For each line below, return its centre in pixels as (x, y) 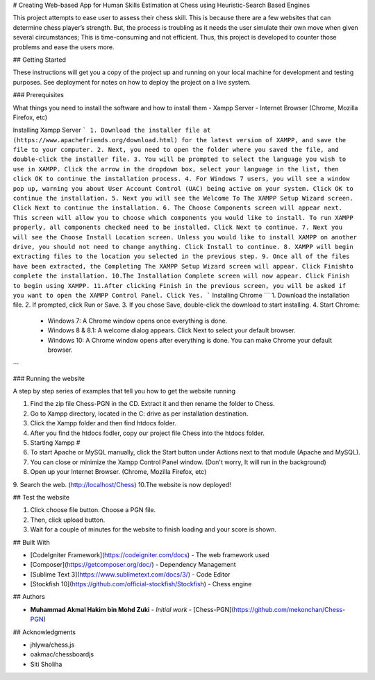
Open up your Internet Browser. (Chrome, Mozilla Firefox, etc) (118, 472)
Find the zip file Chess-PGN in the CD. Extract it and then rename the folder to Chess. (152, 404)
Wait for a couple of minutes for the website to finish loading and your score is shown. (153, 529)
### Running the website (49, 378)
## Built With (31, 542)
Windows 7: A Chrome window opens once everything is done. (137, 321)
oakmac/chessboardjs (62, 654)
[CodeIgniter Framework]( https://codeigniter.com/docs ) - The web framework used (150, 554)
